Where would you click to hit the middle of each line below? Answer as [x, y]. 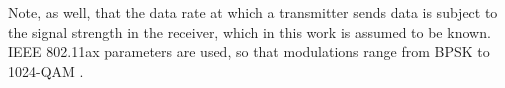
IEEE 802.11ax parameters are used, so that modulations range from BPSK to [249, 51]
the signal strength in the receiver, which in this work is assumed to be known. [249, 31]
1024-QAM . [46, 70]
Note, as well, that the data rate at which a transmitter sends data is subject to [253, 12]
